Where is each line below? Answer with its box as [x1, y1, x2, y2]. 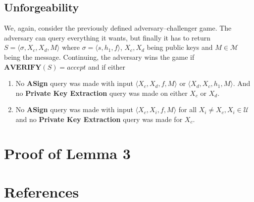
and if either [88, 61, 126, 72]
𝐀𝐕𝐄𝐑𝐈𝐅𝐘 [4, 64, 42, 71]
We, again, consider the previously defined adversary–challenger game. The [4, 23, 232, 33]
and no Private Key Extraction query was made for [15, 114, 183, 124]
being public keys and [147, 42, 213, 52]
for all [178, 104, 197, 115]
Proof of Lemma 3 [4, 143, 131, 163]
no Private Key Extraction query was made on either [15, 87, 188, 98]
